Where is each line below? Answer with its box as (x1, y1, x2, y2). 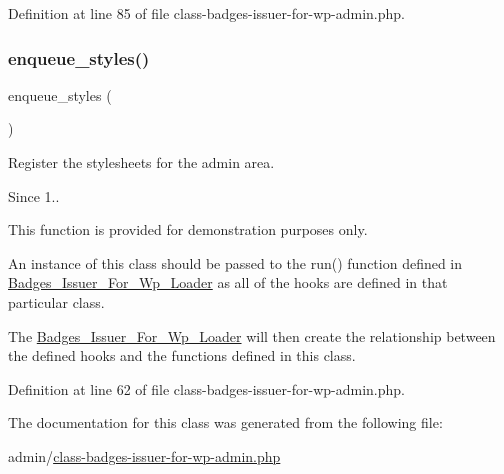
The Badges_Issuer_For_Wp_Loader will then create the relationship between (8, 325, 496, 346)
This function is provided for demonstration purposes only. (8, 219, 368, 240)
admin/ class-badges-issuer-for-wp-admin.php (8, 445, 281, 466)
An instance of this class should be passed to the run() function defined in (8, 252, 463, 273)
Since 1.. (8, 185, 60, 206)
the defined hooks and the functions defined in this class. (8, 345, 356, 366)
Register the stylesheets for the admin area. (8, 152, 275, 172)
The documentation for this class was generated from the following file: (8, 412, 443, 433)
